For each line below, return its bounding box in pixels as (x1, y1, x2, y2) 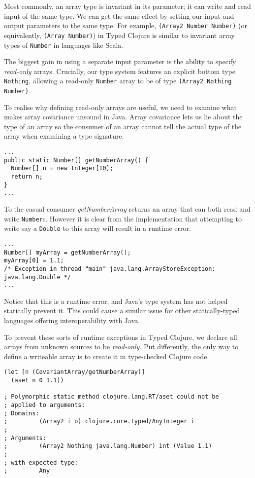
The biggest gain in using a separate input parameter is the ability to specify (4, 56, 236, 67)
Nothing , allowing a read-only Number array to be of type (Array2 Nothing (4, 75, 232, 86)
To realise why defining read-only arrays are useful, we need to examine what (4, 102, 237, 112)
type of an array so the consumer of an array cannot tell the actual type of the (4, 121, 242, 131)
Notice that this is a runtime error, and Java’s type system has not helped (4, 295, 228, 306)
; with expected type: (4, 459, 78, 466)
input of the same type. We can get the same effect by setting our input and (4, 10, 234, 21)
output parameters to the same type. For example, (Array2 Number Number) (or (4, 20, 248, 31)
